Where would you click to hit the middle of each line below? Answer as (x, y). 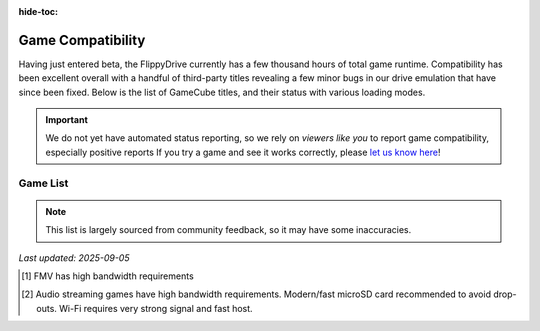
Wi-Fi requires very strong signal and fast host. (156, 308)
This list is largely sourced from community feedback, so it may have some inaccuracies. (228, 230)
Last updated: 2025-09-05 (74, 257)
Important (67, 120)
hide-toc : (38, 11)
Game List (43, 183)
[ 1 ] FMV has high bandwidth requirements (107, 276)
